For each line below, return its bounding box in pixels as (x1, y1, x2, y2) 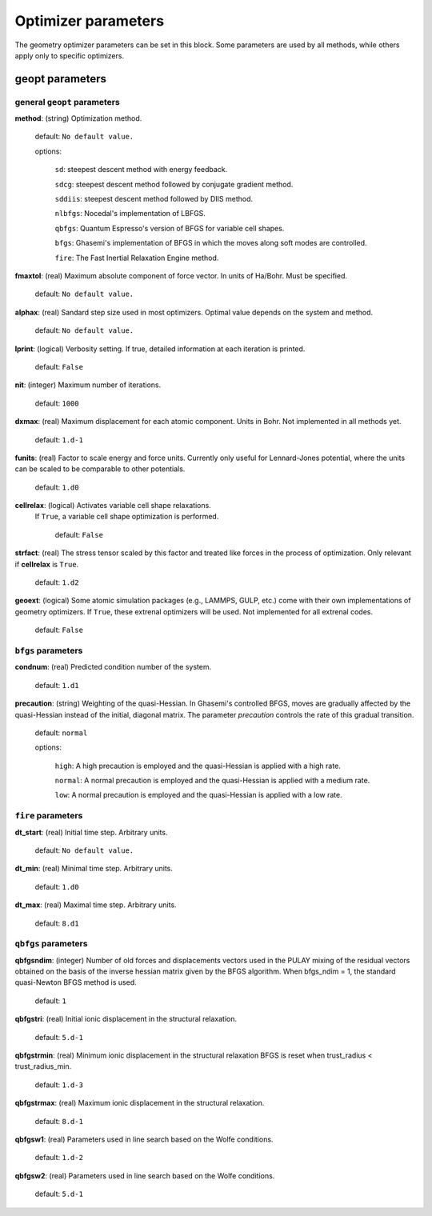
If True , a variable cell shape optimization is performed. (34, 512, 219, 522)
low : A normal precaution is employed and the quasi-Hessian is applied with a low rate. (54, 790, 343, 800)
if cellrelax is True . (14, 559, 79, 569)
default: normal (34, 728, 88, 738)
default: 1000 (34, 398, 79, 408)
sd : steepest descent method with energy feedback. (54, 165, 228, 174)
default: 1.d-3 (34, 1080, 84, 1090)
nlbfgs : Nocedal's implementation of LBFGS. (54, 209, 206, 218)
